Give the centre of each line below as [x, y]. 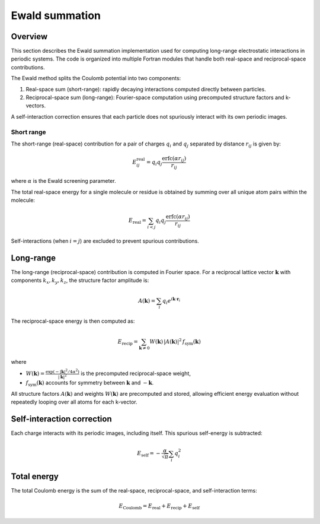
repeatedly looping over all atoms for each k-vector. [74, 402]
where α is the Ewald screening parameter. [63, 181]
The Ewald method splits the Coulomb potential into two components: [96, 78]
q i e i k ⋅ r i [171, 301]
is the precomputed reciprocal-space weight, [136, 373]
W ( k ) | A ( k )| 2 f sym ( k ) [175, 342]
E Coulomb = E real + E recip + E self [159, 506]
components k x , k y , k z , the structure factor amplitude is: [80, 281]
